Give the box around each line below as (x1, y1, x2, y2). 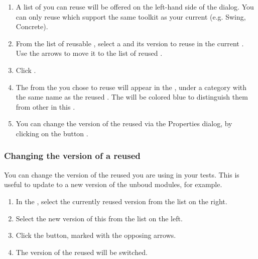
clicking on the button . (16, 128, 88, 138)
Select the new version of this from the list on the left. (16, 213, 183, 223)
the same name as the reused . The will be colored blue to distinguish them (16, 92, 248, 102)
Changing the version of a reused (4, 149, 141, 162)
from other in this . (16, 101, 75, 112)
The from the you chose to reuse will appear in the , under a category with (16, 81, 247, 92)
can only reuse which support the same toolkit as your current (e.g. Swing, (16, 11, 246, 22)
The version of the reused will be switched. (16, 246, 148, 257)
